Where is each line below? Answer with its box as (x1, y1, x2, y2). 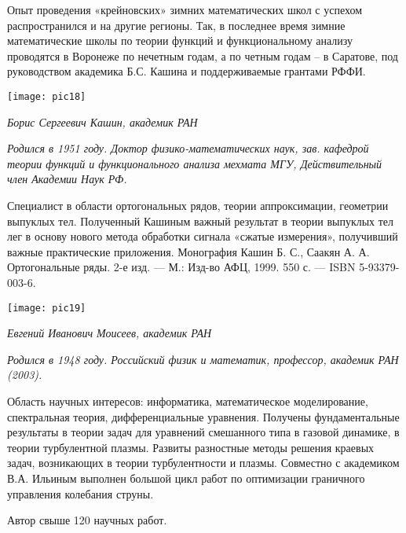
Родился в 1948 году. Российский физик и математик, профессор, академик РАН (7, 351, 399, 367)
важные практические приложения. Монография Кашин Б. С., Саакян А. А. (7, 243, 370, 259)
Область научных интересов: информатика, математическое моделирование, (7, 393, 368, 409)
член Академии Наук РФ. (7, 171, 127, 187)
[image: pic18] (7, 90, 86, 102)
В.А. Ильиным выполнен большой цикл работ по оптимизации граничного (7, 469, 365, 486)
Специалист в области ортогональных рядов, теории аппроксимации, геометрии (7, 197, 389, 213)
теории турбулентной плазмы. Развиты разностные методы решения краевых (7, 439, 375, 455)
